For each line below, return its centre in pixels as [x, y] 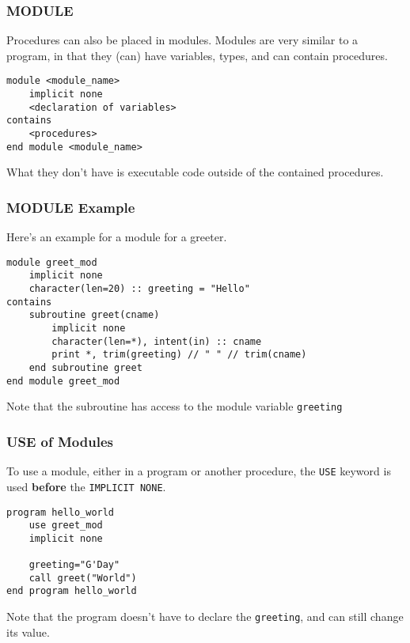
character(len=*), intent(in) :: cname [157, 341]
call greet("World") [83, 578]
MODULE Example [71, 207]
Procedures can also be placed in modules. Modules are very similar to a [182, 40]
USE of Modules [60, 441]
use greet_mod [66, 526]
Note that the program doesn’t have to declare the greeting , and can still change [205, 617]
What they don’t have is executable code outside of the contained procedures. [195, 172]
